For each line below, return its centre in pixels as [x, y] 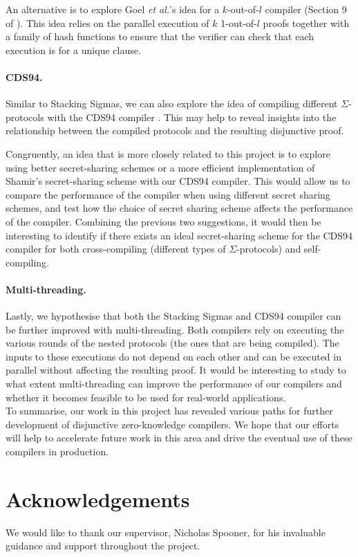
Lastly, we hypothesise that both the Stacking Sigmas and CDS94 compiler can [173, 316]
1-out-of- [239, 22]
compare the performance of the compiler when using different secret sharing [168, 194]
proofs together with [306, 22]
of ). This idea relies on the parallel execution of [107, 22]
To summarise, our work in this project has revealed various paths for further [169, 411]
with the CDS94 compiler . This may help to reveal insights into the [192, 117]
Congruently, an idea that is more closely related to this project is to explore [168, 153]
